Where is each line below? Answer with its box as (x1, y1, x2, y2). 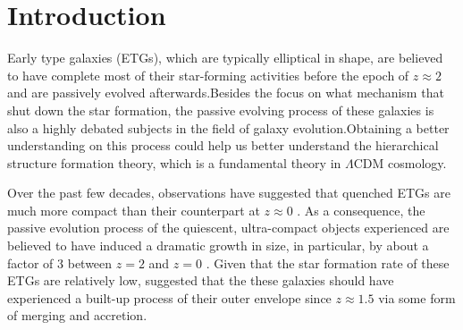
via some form (378, 288, 456, 307)
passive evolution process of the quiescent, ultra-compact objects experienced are (7, 218, 450, 237)
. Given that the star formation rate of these (206, 253, 450, 272)
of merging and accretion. (7, 306, 147, 325)
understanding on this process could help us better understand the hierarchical (7, 136, 439, 155)
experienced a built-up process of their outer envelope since (7, 288, 332, 307)
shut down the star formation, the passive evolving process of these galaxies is (7, 100, 434, 119)
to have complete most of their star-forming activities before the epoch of (7, 65, 409, 84)
